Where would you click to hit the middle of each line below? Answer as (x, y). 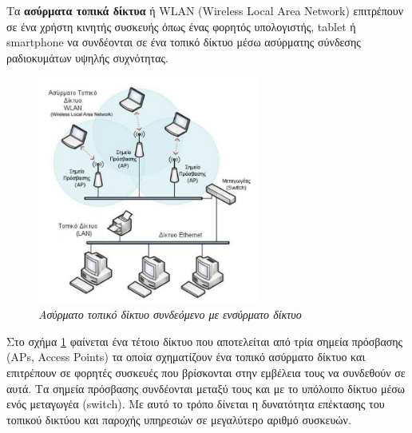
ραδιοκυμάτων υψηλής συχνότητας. (87, 57)
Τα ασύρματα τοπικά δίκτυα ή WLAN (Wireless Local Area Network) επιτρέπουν (205, 10)
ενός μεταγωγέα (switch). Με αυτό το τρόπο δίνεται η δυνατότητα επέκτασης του (196, 404)
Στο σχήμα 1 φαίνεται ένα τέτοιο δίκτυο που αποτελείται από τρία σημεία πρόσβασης (205, 341)
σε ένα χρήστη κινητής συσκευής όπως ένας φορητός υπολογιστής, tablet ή (181, 26)
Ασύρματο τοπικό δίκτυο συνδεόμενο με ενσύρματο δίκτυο (170, 314)
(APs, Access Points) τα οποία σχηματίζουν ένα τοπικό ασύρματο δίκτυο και (186, 357)
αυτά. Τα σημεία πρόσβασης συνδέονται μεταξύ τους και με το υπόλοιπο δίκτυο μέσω (206, 388)
